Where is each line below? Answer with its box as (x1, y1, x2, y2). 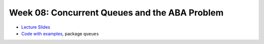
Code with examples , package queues (21, 30, 99, 36)
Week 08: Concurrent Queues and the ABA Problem (9, 7, 224, 18)
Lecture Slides (21, 24, 50, 30)
